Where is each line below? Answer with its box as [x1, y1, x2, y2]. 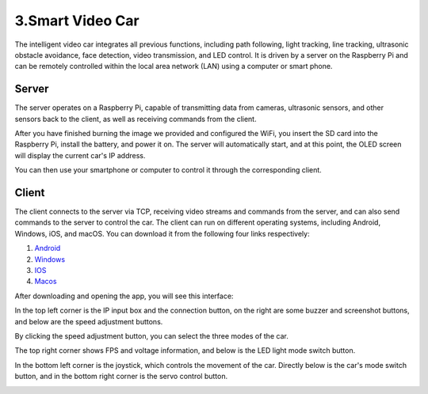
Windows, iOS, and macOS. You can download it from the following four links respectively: [14, 229, 310, 238]
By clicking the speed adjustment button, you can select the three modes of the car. [14, 331, 289, 340]
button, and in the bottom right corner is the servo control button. [14, 372, 228, 381]
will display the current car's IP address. [14, 150, 146, 160]
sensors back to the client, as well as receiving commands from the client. [14, 114, 257, 123]
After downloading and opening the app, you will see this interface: [14, 291, 234, 301]
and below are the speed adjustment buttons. [14, 316, 163, 326]
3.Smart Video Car [14, 12, 139, 29]
